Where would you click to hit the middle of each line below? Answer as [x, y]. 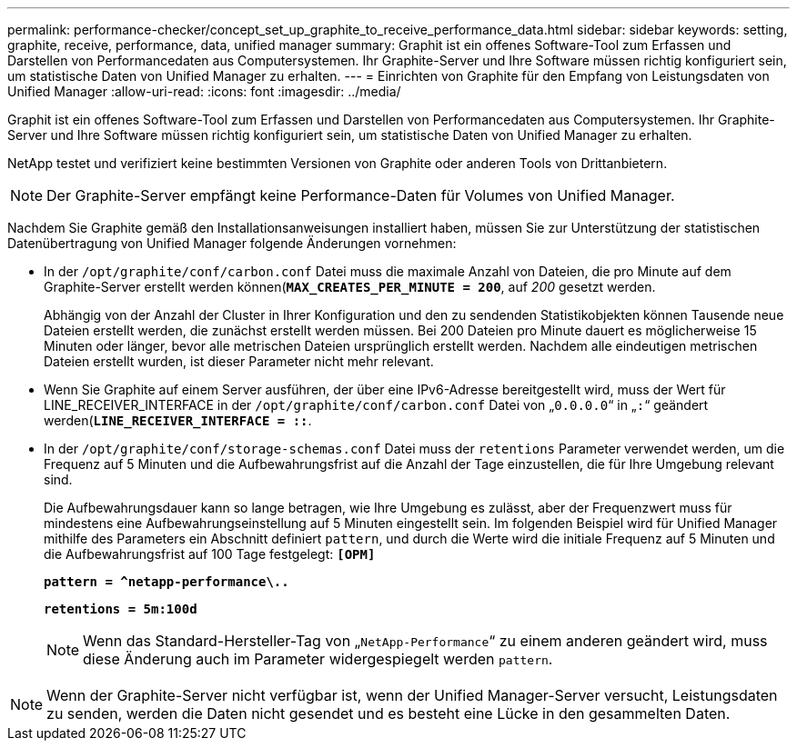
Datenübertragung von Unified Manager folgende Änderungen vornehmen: [232, 243]
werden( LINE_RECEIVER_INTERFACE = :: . [178, 420]
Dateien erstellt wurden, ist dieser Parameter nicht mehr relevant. [239, 361]
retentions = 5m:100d [121, 609]
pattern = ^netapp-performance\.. [166, 582]
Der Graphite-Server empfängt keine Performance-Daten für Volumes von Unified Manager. [361, 195]
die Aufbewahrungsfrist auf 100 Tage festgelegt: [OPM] [210, 554]
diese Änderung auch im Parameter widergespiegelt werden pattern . [318, 659]
